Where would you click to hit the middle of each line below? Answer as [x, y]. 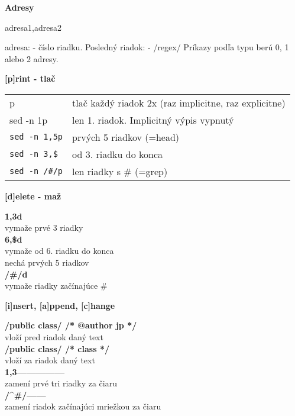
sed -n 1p [29, 120]
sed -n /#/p [36, 171]
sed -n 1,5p [36, 137]
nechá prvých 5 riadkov [47, 262]
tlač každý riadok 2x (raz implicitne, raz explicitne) [179, 102]
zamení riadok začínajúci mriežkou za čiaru [83, 406]
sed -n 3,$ [34, 154]
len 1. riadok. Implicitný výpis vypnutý [153, 120]
